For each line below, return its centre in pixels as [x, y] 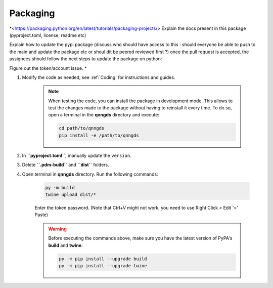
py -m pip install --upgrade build [103, 259]
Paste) [41, 215]
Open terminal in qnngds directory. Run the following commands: [90, 174]
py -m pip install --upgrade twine [103, 265]
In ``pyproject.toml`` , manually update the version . [77, 155]
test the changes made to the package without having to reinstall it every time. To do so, [140, 108]
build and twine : [65, 245]
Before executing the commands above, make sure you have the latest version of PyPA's [140, 238]
